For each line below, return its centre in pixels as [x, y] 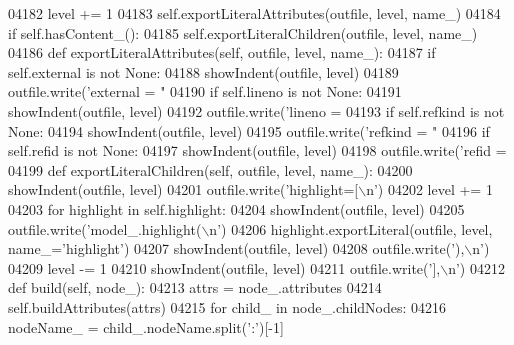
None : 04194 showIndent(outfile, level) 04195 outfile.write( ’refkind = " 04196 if [249, 130]
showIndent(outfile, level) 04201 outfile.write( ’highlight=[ [183, 189]
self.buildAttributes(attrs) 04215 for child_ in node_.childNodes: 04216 [227, 306]
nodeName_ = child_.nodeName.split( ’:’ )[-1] [146, 326]
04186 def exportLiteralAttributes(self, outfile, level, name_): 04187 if [222, 52]
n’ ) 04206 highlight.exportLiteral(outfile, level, [351, 228]
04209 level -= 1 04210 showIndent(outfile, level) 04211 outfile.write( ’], [224, 267]
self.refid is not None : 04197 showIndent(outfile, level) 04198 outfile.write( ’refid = [257, 150]
